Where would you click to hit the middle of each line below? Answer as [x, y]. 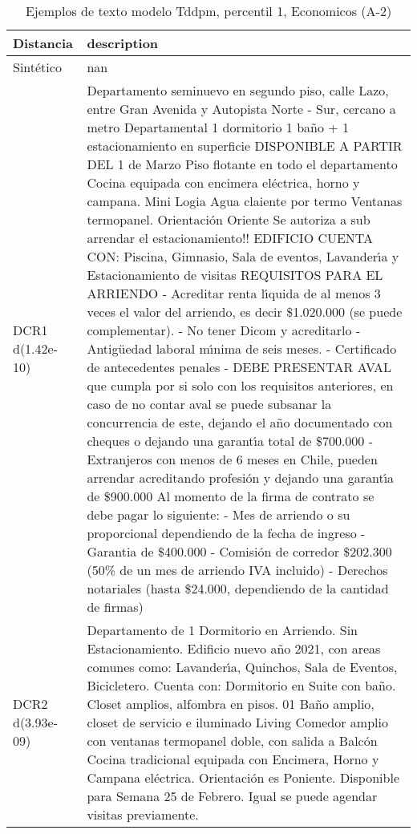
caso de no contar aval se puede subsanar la [209, 404]
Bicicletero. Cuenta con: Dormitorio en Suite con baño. [241, 685]
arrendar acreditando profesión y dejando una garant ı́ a [241, 478]
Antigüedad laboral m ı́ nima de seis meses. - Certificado [242, 348]
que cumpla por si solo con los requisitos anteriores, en [240, 385]
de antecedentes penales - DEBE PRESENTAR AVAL [239, 367]
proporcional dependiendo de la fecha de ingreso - [226, 533]
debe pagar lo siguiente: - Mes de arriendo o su [219, 514]
